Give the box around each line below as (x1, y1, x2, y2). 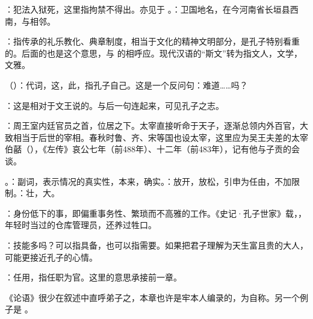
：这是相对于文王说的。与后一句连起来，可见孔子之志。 (5, 99, 224, 111)
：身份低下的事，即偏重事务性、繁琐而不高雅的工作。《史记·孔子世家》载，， (5, 206, 306, 219)
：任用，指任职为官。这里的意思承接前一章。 (5, 271, 182, 283)
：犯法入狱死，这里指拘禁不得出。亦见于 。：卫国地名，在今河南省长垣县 (5, 3, 290, 15)
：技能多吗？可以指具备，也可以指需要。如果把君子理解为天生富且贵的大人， (5, 238, 308, 251)
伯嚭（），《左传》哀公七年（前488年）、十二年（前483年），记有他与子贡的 (5, 143, 291, 155)
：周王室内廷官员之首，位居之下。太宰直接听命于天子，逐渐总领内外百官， (5, 119, 300, 132)
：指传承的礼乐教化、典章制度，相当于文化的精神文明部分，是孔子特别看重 (5, 35, 300, 48)
